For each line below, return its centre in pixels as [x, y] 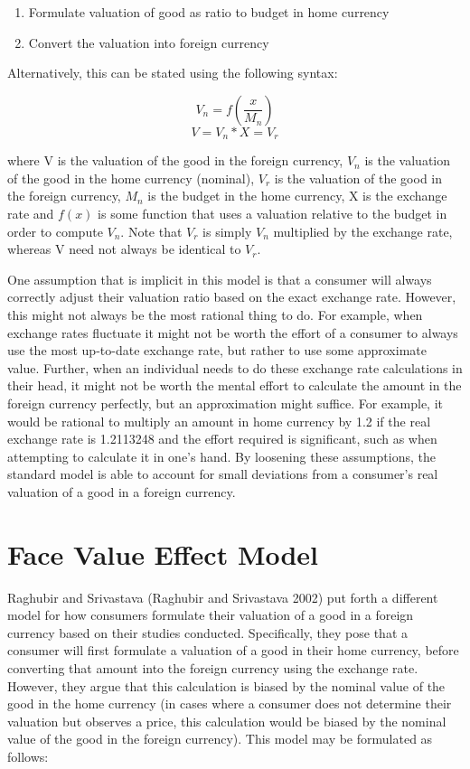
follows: [28, 756]
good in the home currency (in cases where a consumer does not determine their [230, 703]
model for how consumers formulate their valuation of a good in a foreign [211, 615]
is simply [227, 231]
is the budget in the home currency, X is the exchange [297, 196]
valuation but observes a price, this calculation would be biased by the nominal [227, 721]
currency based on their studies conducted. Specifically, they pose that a [208, 632]
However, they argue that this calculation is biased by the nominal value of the [226, 685]
